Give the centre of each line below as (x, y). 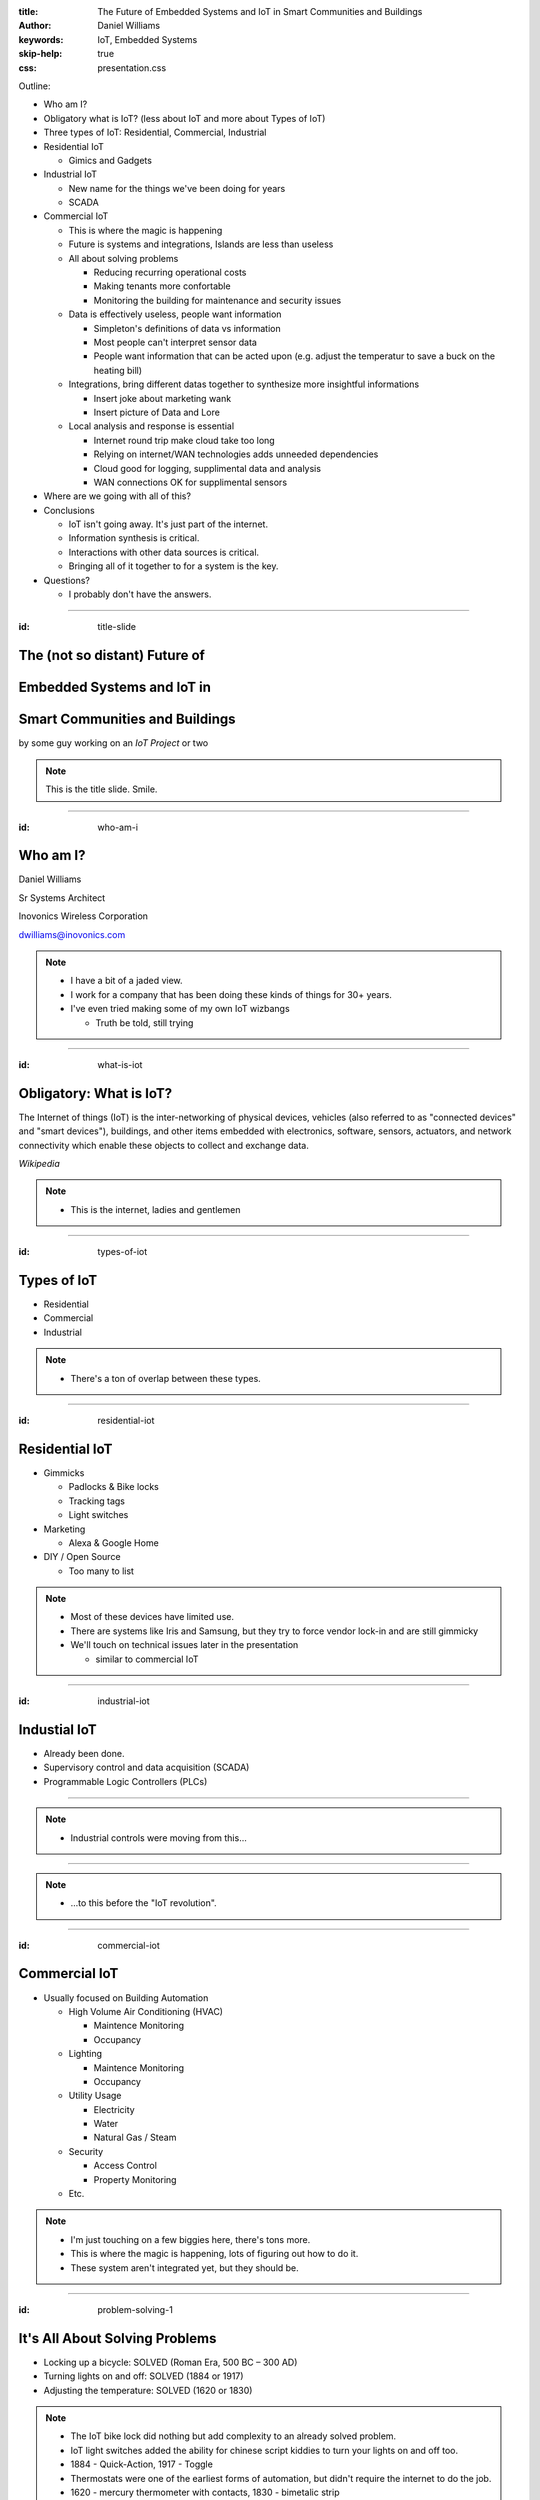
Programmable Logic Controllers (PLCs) (125, 1781)
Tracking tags (96, 1501)
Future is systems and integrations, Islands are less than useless (201, 244)
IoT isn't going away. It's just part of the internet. (168, 524)
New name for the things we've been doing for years (177, 188)
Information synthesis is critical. (134, 538)
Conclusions (69, 510)
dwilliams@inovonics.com (72, 934)
